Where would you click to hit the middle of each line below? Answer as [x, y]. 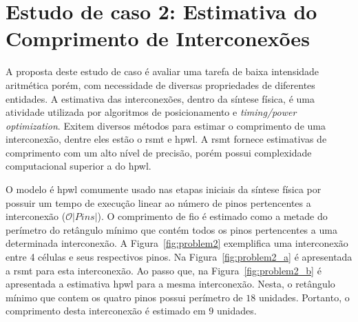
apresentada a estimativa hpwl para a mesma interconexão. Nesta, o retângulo [170, 284]
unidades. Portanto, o [304, 297]
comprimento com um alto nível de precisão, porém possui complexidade [159, 152]
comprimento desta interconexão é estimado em [106, 311]
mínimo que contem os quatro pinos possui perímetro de [124, 297]
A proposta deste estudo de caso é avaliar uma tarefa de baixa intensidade [162, 71]
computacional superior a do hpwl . [78, 166]
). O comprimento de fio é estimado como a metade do [212, 216]
